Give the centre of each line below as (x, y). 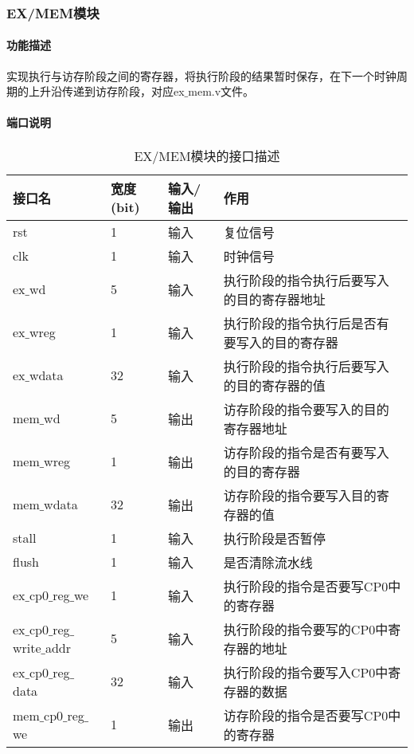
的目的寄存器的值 (274, 385)
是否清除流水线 (268, 562)
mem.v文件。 (221, 91)
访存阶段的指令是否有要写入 (306, 452)
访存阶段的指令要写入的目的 (306, 409)
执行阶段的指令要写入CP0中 (306, 672)
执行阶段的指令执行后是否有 (306, 323)
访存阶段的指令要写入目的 (300, 495)
